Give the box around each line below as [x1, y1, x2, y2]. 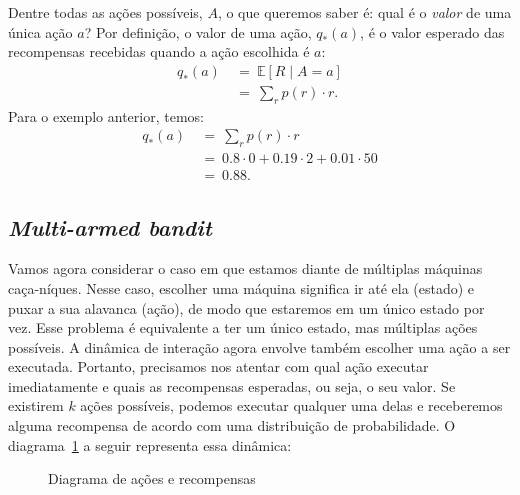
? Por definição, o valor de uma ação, [84, 21, 312, 42]
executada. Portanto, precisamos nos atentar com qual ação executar [8, 356, 429, 377]
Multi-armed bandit [8, 211, 212, 242]
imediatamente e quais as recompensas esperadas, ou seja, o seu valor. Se [8, 375, 456, 396]
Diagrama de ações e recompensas [48, 468, 256, 489]
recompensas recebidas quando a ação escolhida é [8, 41, 310, 62]
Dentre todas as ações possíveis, [8, 2, 203, 22]
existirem [8, 395, 64, 416]
